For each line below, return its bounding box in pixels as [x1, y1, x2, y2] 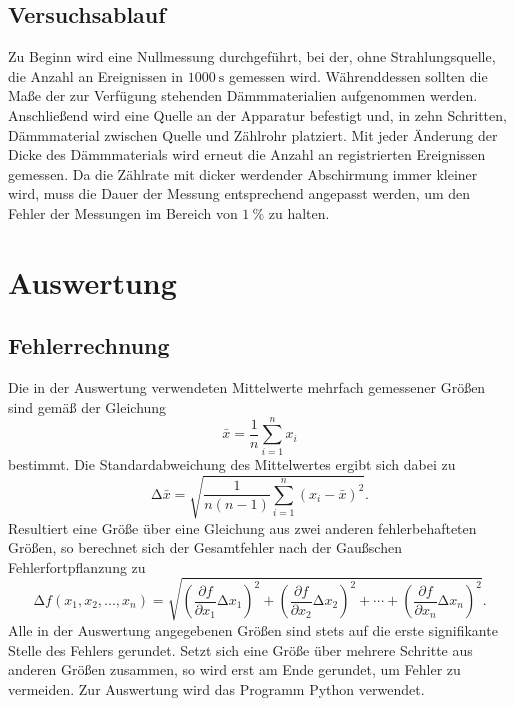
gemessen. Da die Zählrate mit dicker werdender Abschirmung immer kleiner [8, 163, 478, 184]
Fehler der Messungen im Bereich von [8, 202, 238, 223]
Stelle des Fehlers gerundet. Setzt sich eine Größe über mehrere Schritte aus [8, 639, 473, 660]
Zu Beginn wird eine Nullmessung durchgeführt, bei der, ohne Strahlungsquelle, [8, 46, 496, 67]
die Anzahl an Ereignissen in [8, 65, 184, 86]
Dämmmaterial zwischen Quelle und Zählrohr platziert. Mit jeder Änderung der [8, 124, 498, 145]
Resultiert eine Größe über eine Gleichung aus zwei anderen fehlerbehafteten [8, 517, 477, 538]
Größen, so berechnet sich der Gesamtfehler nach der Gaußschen [8, 537, 402, 558]
